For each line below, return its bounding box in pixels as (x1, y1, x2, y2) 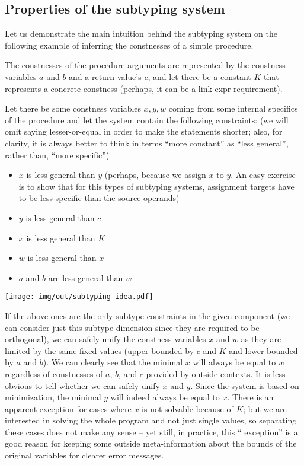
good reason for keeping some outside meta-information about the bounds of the (5, 437, 297, 450)
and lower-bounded (229, 344, 298, 356)
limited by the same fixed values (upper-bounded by (5, 344, 194, 356)
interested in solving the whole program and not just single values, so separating (5, 414, 297, 426)
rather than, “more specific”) (5, 148, 110, 161)
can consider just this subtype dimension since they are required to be (5, 321, 260, 333)
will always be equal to (193, 356, 276, 368)
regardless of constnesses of (5, 367, 103, 380)
